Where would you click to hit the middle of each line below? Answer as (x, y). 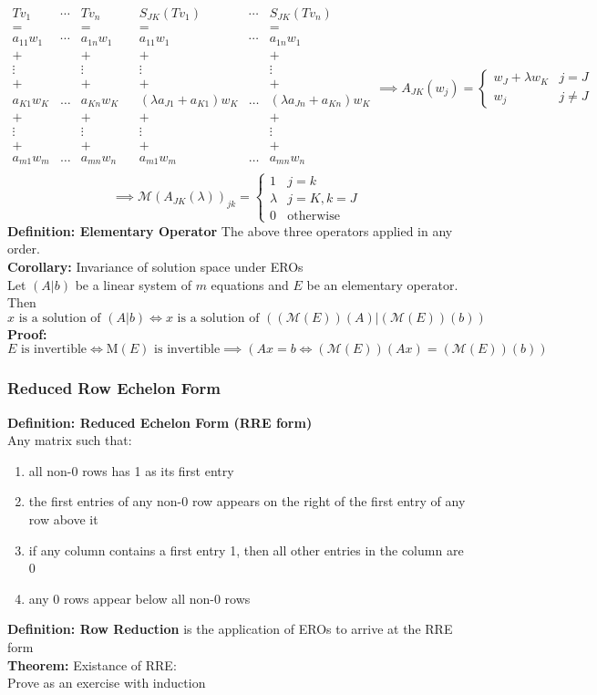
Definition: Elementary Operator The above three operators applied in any (230, 230)
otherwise (314, 216)
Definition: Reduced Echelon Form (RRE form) (160, 422)
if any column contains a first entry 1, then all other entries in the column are (246, 550)
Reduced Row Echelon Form (114, 388)
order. (24, 249)
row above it (63, 519)
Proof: (27, 333)
